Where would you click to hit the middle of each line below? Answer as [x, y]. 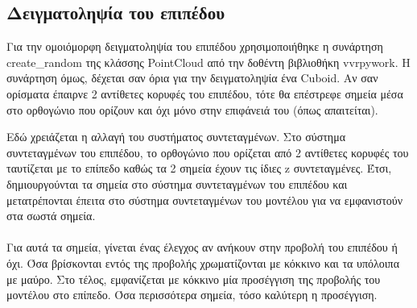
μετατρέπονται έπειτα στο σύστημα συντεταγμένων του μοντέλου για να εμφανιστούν [205, 200]
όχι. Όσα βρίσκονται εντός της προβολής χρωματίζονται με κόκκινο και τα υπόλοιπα [203, 262]
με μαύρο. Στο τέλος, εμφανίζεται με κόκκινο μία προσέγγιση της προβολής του [194, 279]
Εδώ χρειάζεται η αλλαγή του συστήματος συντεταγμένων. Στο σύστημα [176, 137]
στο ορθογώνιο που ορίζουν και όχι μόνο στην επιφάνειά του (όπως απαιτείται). [192, 109]
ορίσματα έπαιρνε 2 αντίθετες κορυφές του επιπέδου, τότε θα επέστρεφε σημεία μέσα [205, 93]
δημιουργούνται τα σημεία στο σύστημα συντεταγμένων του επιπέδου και [177, 183]
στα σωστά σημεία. [51, 216]
